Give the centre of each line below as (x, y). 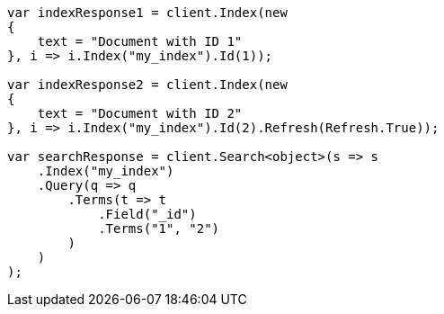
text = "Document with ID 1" (140, 41)
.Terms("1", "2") (159, 229)
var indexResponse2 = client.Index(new (147, 85)
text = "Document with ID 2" (140, 113)
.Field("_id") (147, 214)
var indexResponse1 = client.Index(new (147, 13)
